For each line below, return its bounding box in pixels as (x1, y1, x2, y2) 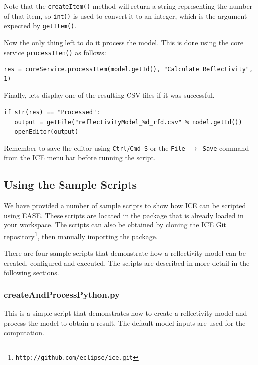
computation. (4, 327, 44, 338)
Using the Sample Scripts (4, 177, 137, 192)
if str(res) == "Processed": (4, 109, 100, 116)
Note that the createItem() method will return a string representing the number (4, 1, 253, 11)
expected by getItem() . (4, 20, 77, 31)
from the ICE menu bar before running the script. (4, 152, 156, 163)
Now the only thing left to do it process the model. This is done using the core (4, 37, 243, 47)
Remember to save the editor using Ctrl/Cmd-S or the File (4, 143, 185, 153)
